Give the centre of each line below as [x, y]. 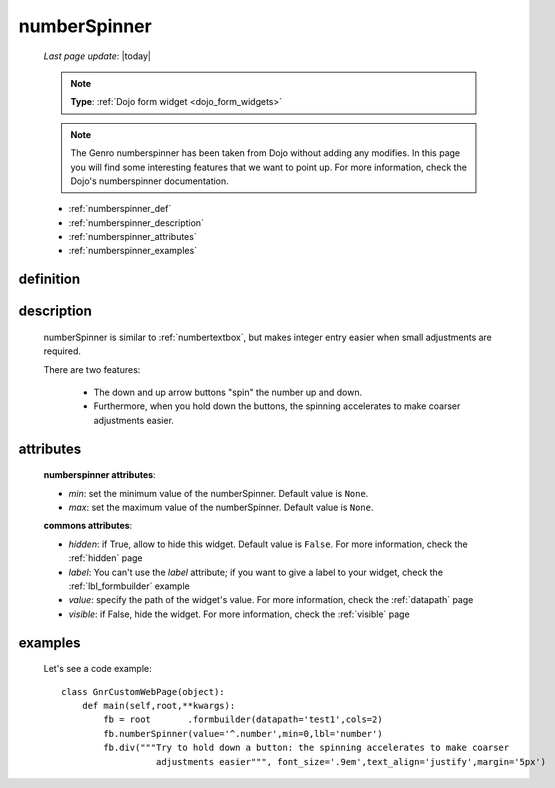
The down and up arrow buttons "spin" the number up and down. [228, 392]
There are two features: [92, 369]
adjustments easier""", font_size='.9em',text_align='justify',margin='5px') [351, 761]
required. [62, 351]
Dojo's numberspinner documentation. [149, 181]
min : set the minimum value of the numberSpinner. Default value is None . [218, 493]
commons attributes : [88, 526]
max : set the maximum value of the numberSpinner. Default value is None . [221, 507]
